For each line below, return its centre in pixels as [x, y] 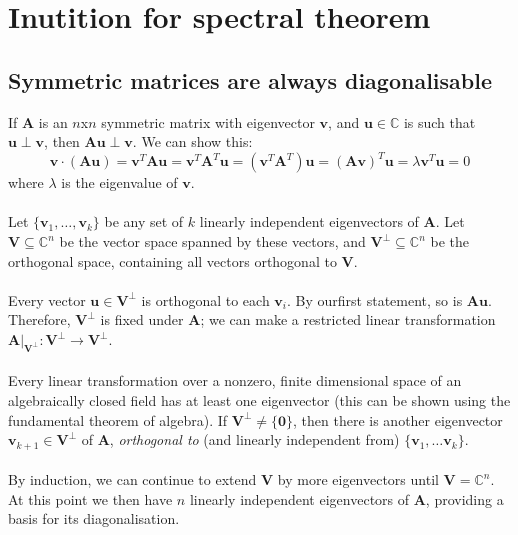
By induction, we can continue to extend [132, 479]
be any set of [144, 221]
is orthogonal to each [205, 299]
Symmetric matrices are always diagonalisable [250, 79]
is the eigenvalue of [119, 182]
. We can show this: [192, 141]
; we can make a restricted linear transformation [348, 319]
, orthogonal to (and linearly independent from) [254, 439]
